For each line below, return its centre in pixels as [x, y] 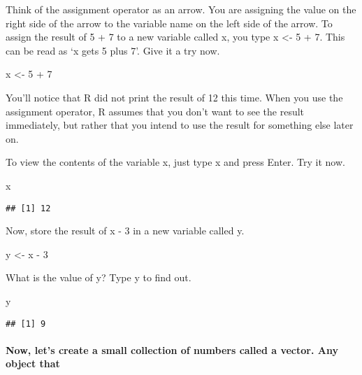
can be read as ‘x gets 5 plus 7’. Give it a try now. [113, 50]
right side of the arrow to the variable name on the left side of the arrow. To [169, 23]
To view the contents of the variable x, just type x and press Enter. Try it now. [175, 162]
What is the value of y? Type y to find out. [99, 277]
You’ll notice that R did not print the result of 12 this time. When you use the [174, 97]
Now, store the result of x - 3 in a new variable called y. [125, 231]
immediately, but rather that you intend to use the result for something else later [180, 125]
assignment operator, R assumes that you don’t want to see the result [155, 111]
